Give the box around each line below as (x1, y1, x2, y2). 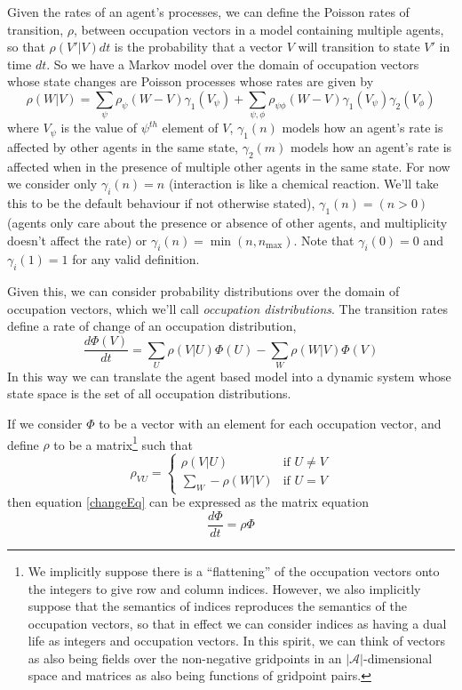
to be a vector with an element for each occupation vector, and (99, 414, 442, 433)
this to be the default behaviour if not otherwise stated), (7, 194, 315, 213)
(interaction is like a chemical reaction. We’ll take (168, 174, 439, 193)
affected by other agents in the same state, (7, 138, 238, 156)
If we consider (7, 414, 83, 433)
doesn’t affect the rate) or (7, 230, 147, 249)
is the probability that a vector (114, 37, 283, 56)
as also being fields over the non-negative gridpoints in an (28, 648, 342, 667)
